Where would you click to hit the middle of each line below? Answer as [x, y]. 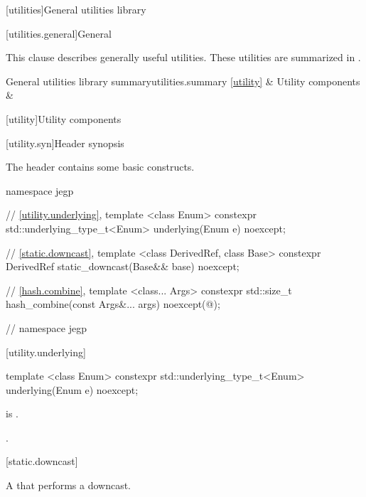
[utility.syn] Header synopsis [65, 143]
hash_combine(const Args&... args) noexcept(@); [113, 304]
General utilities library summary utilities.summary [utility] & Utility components [183, 81]
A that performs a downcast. [69, 485]
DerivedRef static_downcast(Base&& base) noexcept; [123, 266]
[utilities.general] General [59, 33]
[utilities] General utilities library [76, 9]
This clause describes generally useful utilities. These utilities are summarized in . [183, 57]
